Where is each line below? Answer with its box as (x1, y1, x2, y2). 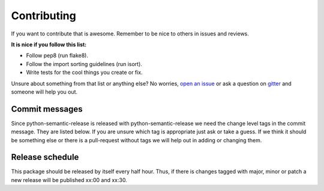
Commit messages (11, 104, 83, 114)
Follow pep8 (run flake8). (26, 52, 88, 59)
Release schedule (11, 152, 79, 162)
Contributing (11, 9, 76, 22)
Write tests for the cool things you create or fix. (26, 69, 143, 76)
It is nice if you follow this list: (11, 41, 87, 48)
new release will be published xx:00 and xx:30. (11, 176, 127, 183)
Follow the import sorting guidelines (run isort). (26, 60, 142, 67)
